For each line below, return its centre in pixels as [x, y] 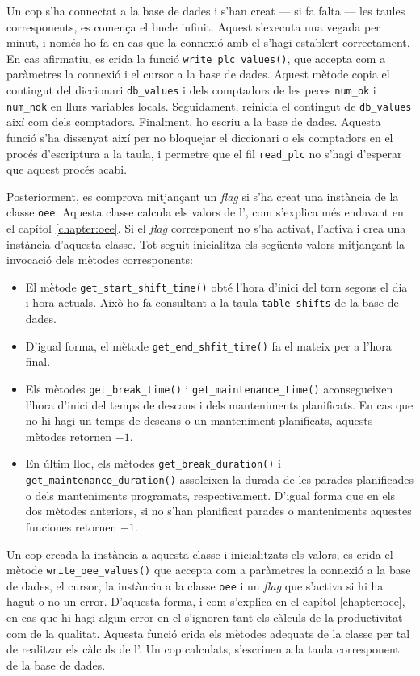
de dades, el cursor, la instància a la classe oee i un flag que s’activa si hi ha [195, 585]
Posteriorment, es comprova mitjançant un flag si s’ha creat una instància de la [203, 196]
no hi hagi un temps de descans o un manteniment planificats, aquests [199, 420]
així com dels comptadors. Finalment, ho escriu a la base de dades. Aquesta [194, 122]
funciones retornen [71, 526]
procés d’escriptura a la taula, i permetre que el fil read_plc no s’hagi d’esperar [204, 153]
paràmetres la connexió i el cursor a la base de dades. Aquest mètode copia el [198, 74]
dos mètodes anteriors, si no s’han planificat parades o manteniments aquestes [218, 511]
